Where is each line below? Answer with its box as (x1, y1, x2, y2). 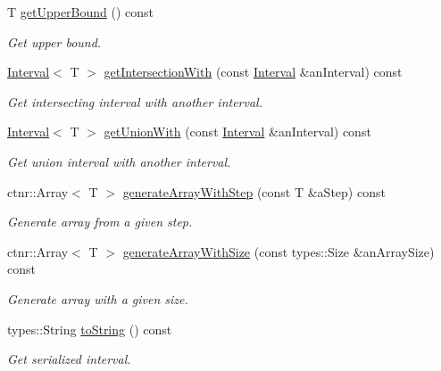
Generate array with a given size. (7, 289, 188, 308)
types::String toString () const (7, 319, 172, 338)
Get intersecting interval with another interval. (7, 92, 262, 111)
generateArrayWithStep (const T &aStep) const (122, 182, 386, 201)
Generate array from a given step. (7, 212, 193, 231)
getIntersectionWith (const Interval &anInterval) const (104, 62, 403, 81)
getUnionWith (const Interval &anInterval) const (104, 122, 371, 141)
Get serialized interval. (7, 350, 131, 368)
